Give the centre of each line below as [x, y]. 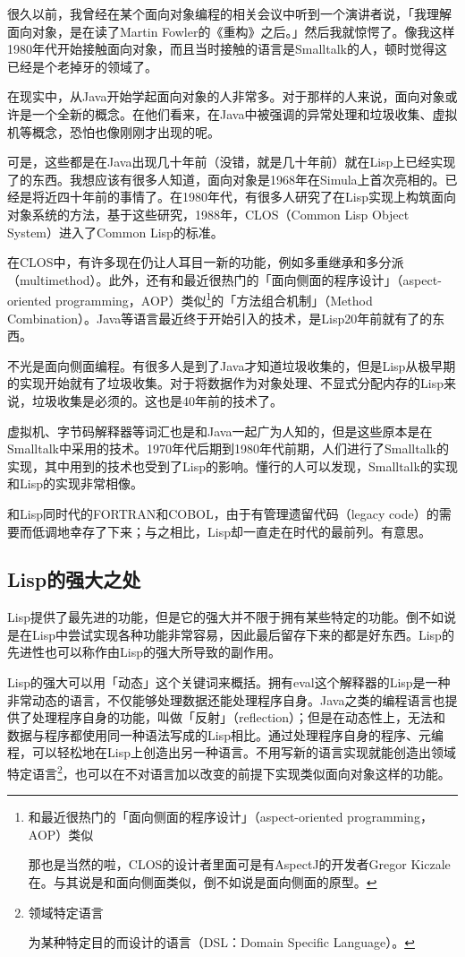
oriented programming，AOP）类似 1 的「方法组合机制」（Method [190, 299]
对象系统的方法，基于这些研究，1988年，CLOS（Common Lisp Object [208, 214]
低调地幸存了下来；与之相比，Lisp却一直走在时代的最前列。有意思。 [231, 531]
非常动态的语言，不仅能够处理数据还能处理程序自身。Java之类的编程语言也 [226, 699]
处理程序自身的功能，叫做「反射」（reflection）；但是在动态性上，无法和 [239, 717]
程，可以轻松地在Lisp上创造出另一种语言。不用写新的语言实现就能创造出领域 [232, 752]
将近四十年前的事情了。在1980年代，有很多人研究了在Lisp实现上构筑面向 [244, 197]
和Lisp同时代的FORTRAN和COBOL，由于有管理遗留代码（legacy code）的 [223, 513]
